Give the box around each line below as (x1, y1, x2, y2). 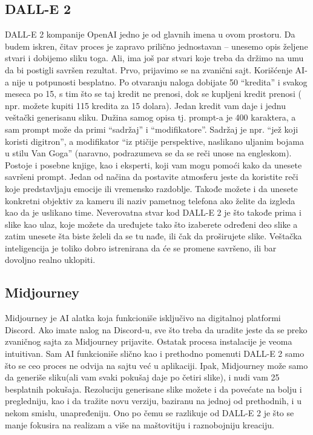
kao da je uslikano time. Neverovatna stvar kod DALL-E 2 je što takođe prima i (5, 206, 301, 219)
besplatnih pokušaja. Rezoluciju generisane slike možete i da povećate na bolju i (5, 382, 302, 395)
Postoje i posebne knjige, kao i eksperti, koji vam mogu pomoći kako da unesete (5, 158, 302, 171)
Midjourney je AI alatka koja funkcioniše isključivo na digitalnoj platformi (5, 311, 281, 324)
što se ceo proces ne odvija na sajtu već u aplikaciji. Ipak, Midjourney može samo (5, 359, 308, 371)
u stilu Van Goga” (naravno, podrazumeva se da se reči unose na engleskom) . (5, 147, 292, 159)
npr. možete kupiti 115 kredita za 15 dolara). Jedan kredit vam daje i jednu (5, 99, 286, 111)
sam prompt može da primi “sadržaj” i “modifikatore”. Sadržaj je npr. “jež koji (5, 122, 298, 135)
